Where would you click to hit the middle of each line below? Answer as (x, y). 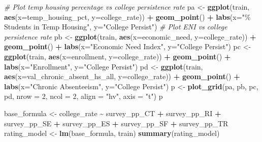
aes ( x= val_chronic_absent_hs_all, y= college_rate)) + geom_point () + (122, 76)
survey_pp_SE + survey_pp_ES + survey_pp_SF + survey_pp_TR (116, 123)
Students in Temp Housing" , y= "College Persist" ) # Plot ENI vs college (116, 27)
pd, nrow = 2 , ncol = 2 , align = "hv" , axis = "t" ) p (84, 96)
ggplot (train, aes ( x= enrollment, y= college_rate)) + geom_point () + (118, 56)
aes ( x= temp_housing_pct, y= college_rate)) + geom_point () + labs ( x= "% (127, 16)
